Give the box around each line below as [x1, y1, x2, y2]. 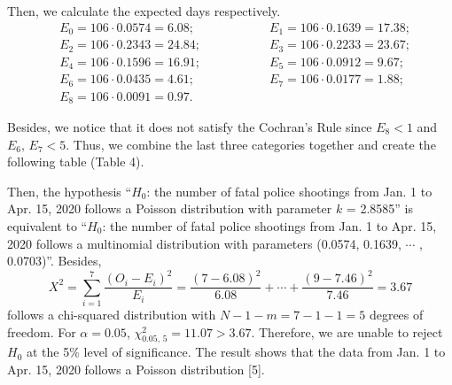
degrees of [369, 305, 424, 324]
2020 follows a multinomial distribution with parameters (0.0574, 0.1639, [7, 234, 401, 252]
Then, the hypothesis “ [7, 181, 132, 200]
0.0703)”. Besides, [7, 251, 102, 270]
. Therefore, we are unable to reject [251, 322, 443, 341]
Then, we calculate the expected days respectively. [7, 2, 281, 19]
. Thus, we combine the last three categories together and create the [66, 135, 436, 153]
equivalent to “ [7, 216, 88, 235]
